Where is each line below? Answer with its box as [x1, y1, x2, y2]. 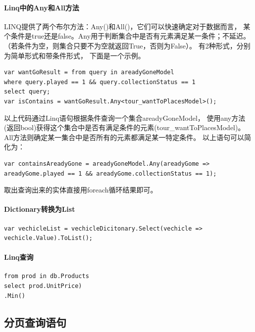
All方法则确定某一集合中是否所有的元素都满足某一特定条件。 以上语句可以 [4, 132, 244, 142]
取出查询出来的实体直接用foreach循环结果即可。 [4, 185, 157, 195]
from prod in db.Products [4, 273, 89, 280]
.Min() [4, 292, 25, 299]
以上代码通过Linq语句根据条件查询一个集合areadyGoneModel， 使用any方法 [4, 112, 246, 123]
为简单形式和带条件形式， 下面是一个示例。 [4, 50, 145, 60]
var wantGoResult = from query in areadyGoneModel [4, 69, 174, 76]
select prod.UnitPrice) [4, 283, 82, 290]
